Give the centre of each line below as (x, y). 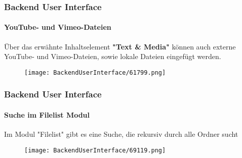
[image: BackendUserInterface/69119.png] (95, 150)
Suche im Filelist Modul (47, 114)
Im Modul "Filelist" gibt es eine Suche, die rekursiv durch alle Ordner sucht (121, 134)
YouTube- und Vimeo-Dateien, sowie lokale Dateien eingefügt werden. (113, 56)
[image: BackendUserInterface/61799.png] (95, 72)
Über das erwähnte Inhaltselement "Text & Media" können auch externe (120, 46)
